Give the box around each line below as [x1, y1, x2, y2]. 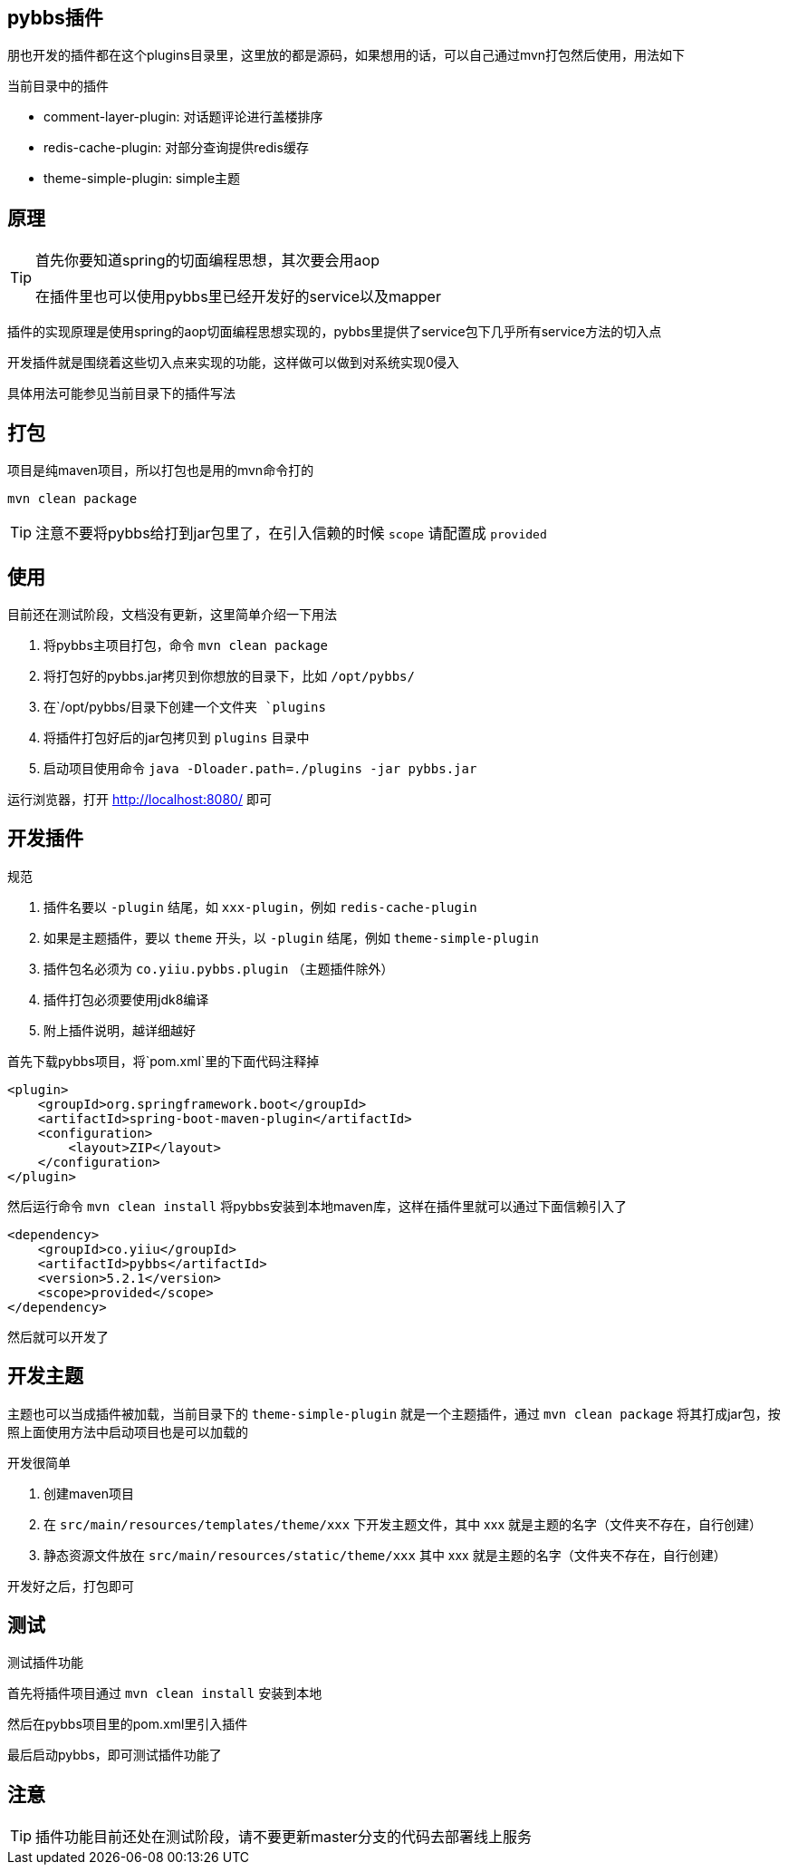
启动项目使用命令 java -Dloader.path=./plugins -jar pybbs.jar [43, 760, 477, 776]
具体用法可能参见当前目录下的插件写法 [7, 385, 235, 402]
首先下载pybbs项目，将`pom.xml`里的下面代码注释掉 [7, 1052, 320, 1069]
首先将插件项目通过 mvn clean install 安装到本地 [7, 1685, 322, 1702]
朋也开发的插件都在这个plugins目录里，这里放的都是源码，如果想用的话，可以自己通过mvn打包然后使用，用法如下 [7, 47, 686, 63]
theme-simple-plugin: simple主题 [43, 170, 241, 187]
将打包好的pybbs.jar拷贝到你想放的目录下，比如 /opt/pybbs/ [43, 667, 415, 684]
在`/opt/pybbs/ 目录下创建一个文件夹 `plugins [43, 698, 326, 714]
